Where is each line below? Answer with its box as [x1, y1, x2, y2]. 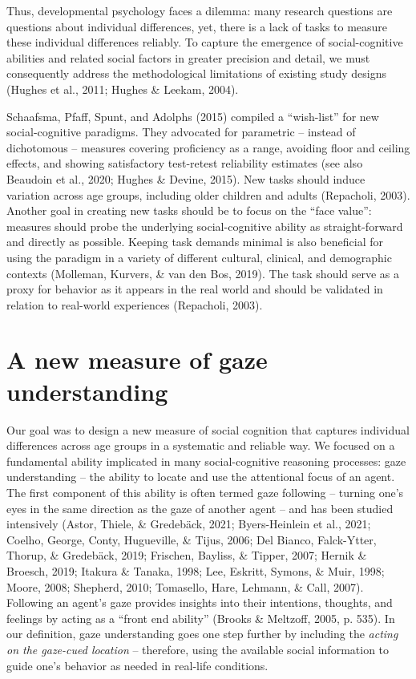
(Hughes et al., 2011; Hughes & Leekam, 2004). [6, 80, 239, 97]
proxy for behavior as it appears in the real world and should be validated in [6, 281, 383, 297]
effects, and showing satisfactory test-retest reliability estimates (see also [6, 155, 363, 172]
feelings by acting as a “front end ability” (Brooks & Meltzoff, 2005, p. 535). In [6, 609, 395, 626]
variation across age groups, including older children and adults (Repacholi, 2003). [6, 186, 410, 203]
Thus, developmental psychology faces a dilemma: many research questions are [6, 2, 393, 18]
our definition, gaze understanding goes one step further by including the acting [6, 625, 398, 642]
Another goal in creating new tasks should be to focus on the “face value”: [6, 202, 372, 219]
